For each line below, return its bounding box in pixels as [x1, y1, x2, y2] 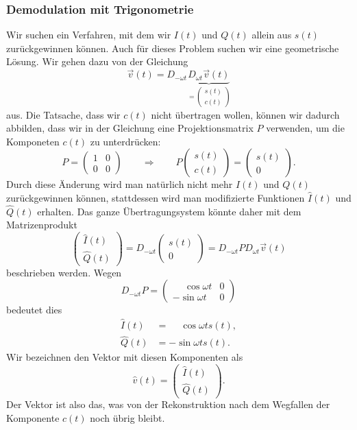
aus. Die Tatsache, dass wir [6, 107, 121, 121]
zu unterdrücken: [90, 134, 161, 148]
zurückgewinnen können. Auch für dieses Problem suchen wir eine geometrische [6, 40, 339, 55]
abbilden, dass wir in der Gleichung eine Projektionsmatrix [6, 121, 254, 135]
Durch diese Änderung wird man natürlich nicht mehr [6, 177, 233, 191]
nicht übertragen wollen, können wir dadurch [151, 107, 340, 121]
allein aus [251, 27, 292, 42]
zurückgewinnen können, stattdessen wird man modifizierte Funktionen [6, 191, 305, 205]
